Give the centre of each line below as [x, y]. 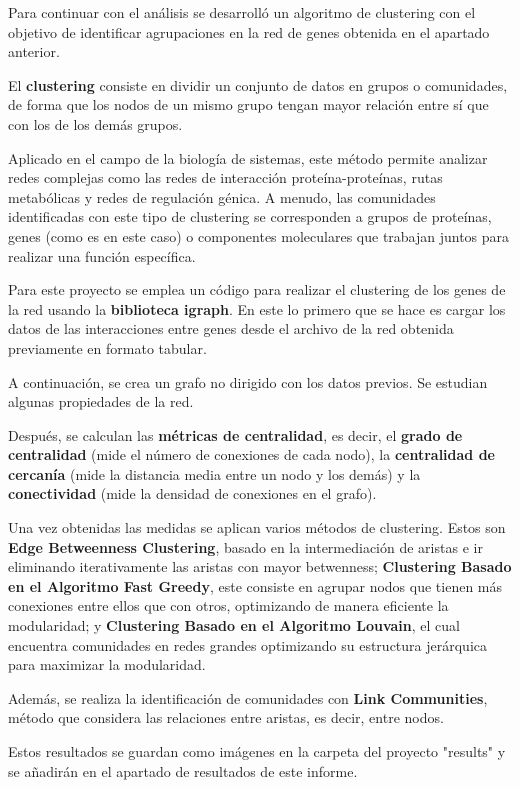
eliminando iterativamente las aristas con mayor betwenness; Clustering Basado [260, 566]
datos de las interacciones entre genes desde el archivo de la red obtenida [231, 328]
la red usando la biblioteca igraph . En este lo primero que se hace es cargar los [257, 308]
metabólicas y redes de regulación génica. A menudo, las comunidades [222, 196]
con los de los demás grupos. [95, 123]
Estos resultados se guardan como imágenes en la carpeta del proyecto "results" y [257, 751]
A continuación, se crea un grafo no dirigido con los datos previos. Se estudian [248, 381]
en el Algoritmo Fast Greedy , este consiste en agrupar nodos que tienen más [255, 585]
